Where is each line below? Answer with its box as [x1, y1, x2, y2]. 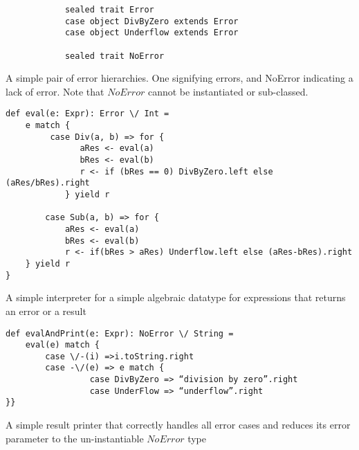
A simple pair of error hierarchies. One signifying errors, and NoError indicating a [6, 71, 353, 85]
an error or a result [6, 303, 86, 318]
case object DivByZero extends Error [64, 16, 239, 26]
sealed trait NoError [64, 51, 165, 61]
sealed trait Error [64, 5, 154, 15]
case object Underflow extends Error [64, 28, 239, 38]
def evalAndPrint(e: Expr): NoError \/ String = [6, 328, 234, 339]
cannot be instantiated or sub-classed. [147, 84, 309, 98]
